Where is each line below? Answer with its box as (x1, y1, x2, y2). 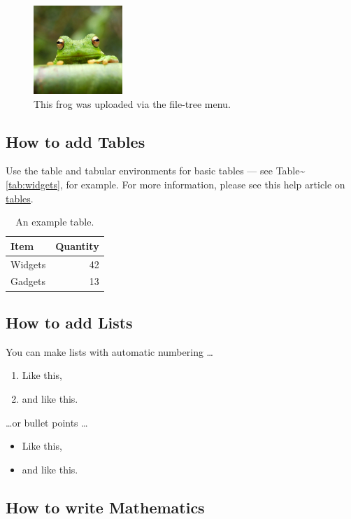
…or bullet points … (6, 415, 88, 429)
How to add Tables (6, 130, 145, 152)
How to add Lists (6, 311, 133, 333)
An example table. (15, 214, 94, 229)
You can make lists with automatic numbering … (6, 344, 213, 359)
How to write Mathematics (6, 496, 205, 518)
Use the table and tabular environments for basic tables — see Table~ (6, 163, 306, 178)
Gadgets (10, 274, 45, 289)
